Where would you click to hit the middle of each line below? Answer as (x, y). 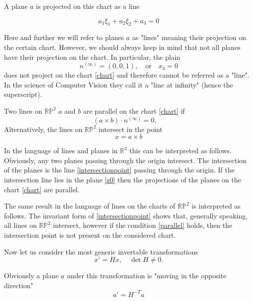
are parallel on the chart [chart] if (134, 110)
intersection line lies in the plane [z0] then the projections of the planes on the (123, 179)
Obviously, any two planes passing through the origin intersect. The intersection (125, 160)
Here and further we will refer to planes (64, 37)
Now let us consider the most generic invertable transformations (101, 251)
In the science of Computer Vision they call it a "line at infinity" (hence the (119, 84)
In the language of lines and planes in (61, 150)
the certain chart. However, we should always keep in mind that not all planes (122, 47)
